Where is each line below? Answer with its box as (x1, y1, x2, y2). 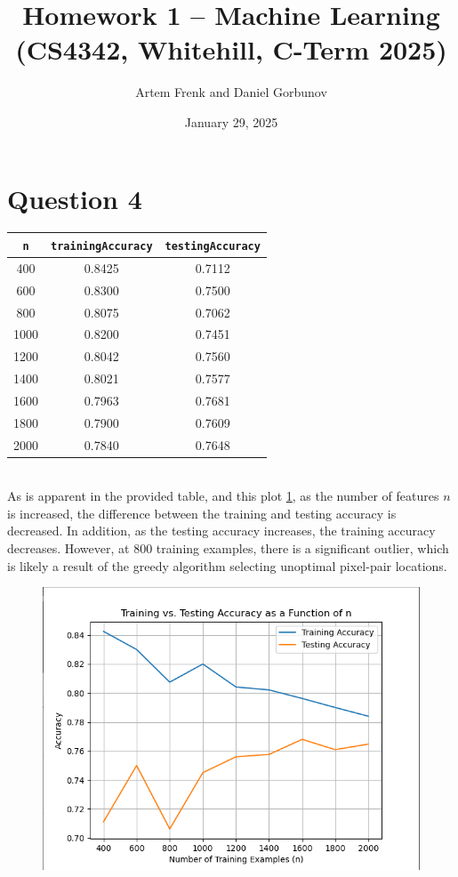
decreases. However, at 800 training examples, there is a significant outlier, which (7, 539, 449, 558)
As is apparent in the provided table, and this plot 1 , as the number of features (7, 487, 439, 505)
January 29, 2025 (184, 112, 278, 131)
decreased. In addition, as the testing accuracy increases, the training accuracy (7, 521, 436, 540)
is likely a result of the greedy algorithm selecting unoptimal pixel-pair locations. (7, 556, 447, 575)
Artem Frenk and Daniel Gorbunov (135, 83, 327, 101)
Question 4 (7, 180, 142, 216)
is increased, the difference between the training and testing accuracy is (7, 503, 397, 522)
